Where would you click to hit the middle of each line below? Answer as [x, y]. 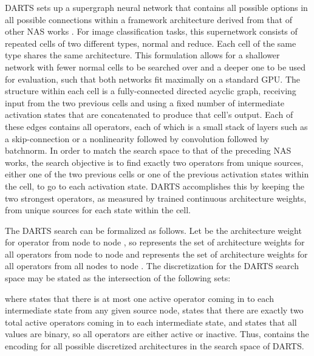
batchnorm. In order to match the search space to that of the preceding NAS [148, 150]
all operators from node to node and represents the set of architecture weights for [156, 254]
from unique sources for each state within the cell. [98, 210]
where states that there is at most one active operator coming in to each [139, 298]
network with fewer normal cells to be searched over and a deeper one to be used [155, 67]
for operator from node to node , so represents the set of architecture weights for [155, 242]
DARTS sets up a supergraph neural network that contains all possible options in [156, 7]
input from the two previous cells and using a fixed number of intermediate [145, 102]
